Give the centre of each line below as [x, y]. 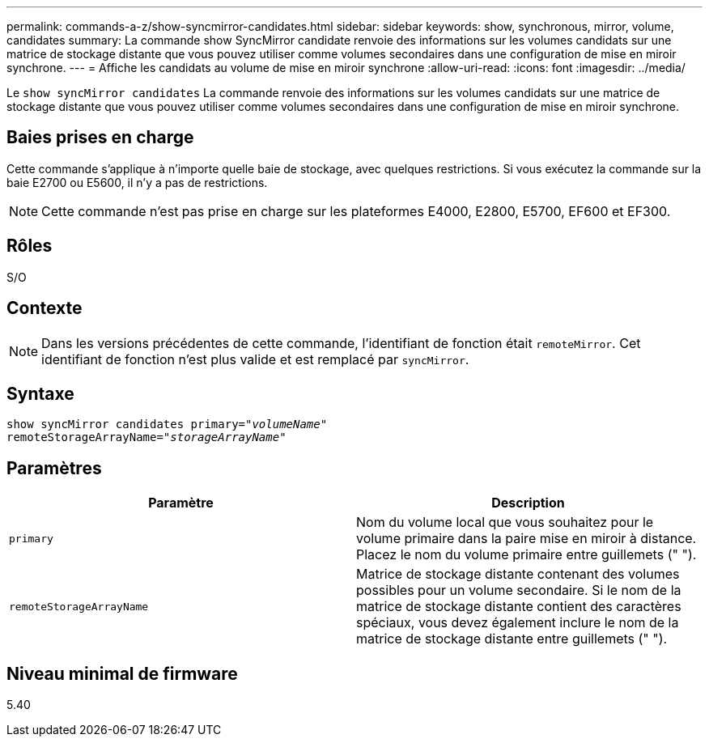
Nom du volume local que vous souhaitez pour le [505, 522]
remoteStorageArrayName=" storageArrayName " [146, 437]
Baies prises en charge [100, 138]
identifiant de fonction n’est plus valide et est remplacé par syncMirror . [255, 359]
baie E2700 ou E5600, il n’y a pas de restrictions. [137, 182]
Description [528, 503]
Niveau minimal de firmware [122, 673]
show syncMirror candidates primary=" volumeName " [167, 425]
